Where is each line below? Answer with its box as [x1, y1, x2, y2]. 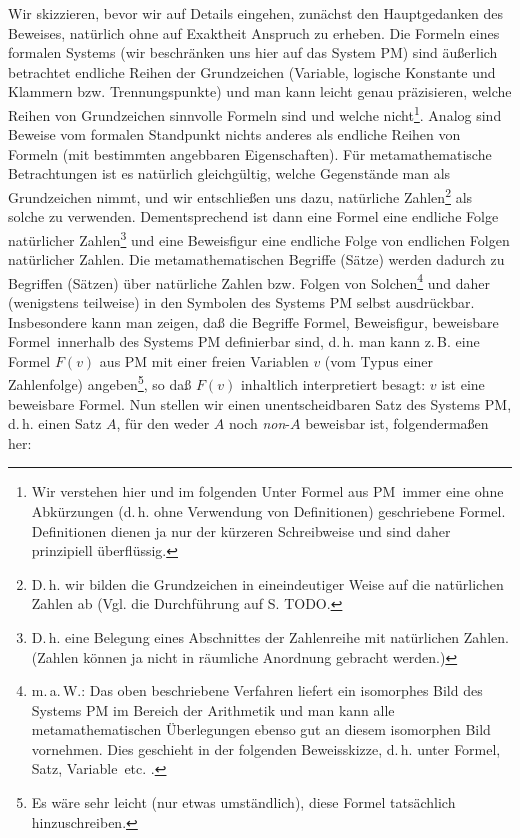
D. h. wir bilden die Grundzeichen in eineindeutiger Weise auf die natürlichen [31, 573, 504, 594]
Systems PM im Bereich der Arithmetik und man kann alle [31, 699, 395, 720]
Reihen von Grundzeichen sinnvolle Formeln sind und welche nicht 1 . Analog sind [8, 101, 502, 125]
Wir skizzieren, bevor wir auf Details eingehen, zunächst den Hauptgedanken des [8, 3, 503, 23]
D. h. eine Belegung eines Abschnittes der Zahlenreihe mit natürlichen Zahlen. [31, 626, 509, 647]
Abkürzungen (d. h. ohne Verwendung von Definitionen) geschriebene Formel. [31, 500, 506, 521]
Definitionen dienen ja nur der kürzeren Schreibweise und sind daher [31, 520, 451, 541]
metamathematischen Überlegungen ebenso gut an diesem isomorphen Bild [31, 719, 491, 740]
